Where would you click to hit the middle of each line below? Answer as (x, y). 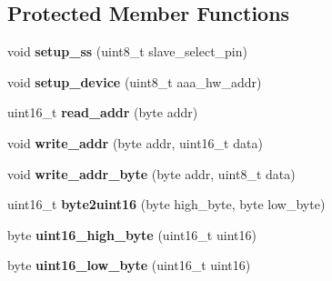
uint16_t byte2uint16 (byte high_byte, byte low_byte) (166, 204)
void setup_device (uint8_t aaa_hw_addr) (135, 81)
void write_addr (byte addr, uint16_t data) (135, 142)
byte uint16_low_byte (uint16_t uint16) (129, 265)
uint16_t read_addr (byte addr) (103, 112)
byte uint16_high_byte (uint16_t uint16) (132, 234)
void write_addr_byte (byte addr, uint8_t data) (151, 173)
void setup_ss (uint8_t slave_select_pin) (127, 51)
